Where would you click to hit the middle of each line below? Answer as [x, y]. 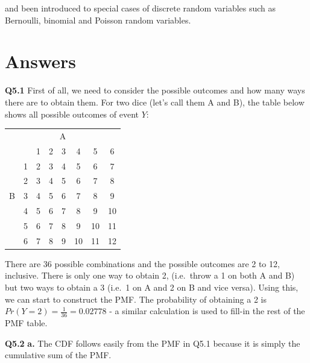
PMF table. [26, 323]
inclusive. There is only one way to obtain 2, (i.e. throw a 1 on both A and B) [150, 275]
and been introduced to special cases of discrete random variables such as [141, 8]
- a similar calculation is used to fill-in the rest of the [207, 311]
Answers [41, 61]
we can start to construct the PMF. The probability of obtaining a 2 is [136, 299]
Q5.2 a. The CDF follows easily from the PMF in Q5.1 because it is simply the [153, 343]
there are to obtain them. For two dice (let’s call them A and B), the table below [155, 102]
